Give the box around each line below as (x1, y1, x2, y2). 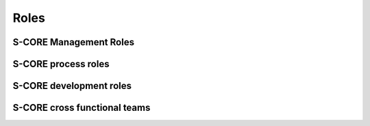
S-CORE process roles (12, 58, 110, 70)
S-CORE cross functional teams (12, 102, 151, 114)
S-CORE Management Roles (12, 36, 135, 48)
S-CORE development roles (12, 80, 132, 92)
